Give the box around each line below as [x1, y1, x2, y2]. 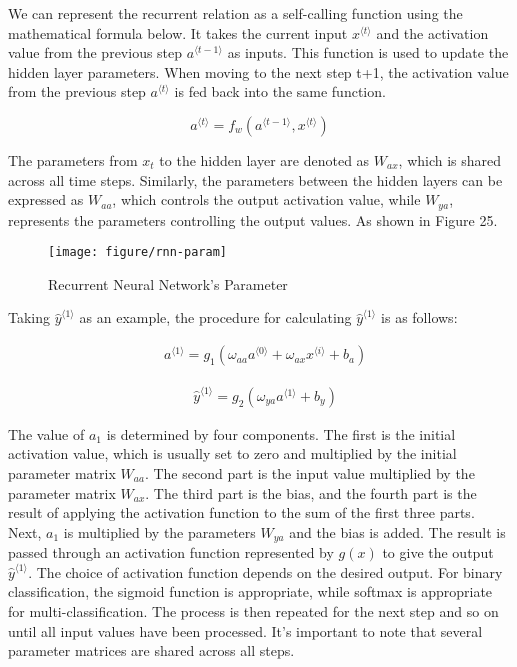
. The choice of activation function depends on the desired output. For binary [28, 561, 503, 582]
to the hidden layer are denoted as [159, 149, 370, 170]
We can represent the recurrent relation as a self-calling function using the [8, 3, 463, 23]
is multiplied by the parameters [63, 521, 256, 542]
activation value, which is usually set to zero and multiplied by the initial [8, 443, 457, 464]
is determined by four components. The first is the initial [106, 423, 456, 444]
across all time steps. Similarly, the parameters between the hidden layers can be [8, 169, 503, 190]
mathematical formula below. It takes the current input [8, 22, 348, 43]
